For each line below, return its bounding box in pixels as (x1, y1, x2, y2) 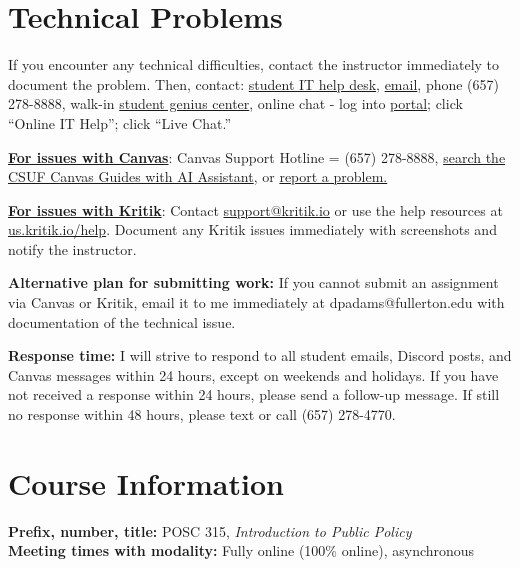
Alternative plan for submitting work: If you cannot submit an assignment (8, 272, 499, 293)
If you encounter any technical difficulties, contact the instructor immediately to (8, 54, 500, 75)
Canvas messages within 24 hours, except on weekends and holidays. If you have (8, 364, 499, 385)
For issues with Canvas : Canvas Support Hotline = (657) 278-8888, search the (8, 146, 506, 167)
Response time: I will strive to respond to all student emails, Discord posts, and (8, 345, 512, 366)
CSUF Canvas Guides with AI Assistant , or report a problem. (8, 166, 388, 187)
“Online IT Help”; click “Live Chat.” (8, 112, 232, 133)
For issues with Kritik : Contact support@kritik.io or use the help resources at (8, 199, 503, 220)
